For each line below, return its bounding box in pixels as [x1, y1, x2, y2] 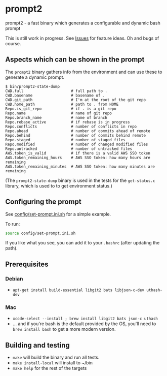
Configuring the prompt [5, 198, 82, 206]
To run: [5, 221, 20, 227]
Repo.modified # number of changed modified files [5, 142, 148, 147]
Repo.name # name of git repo [5, 110, 112, 116]
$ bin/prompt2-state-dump [5, 84, 60, 89]
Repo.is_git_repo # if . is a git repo [5, 106, 116, 111]
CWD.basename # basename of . [5, 92, 105, 98]
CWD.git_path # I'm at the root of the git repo [5, 97, 146, 102]
